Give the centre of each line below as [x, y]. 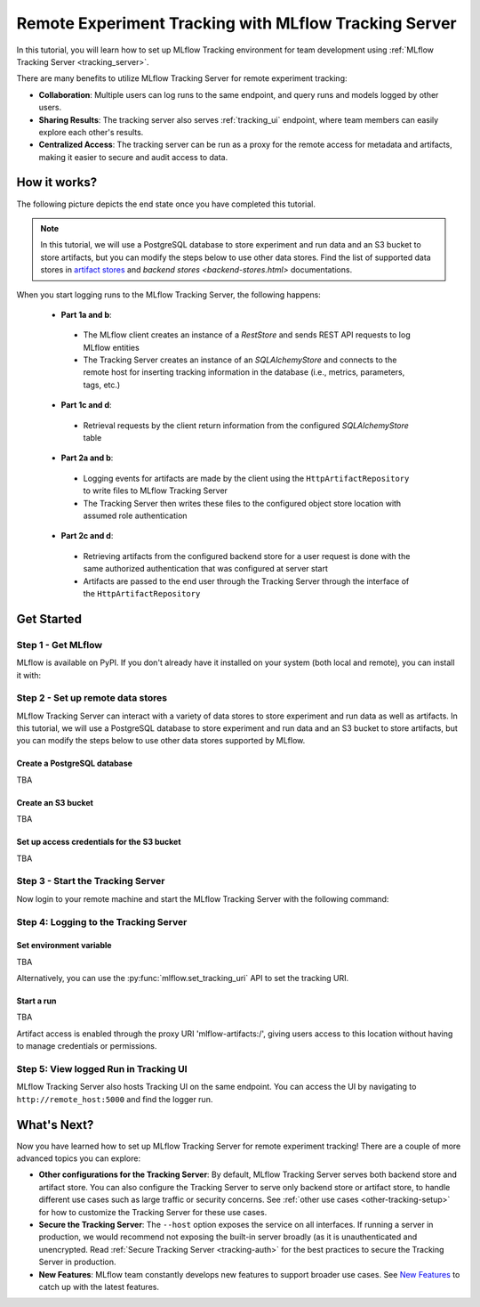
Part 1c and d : [86, 405]
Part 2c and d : [87, 536]
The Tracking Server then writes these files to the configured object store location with [242, 503]
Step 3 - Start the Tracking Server [91, 881]
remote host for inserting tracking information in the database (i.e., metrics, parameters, [244, 372]
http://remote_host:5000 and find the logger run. [115, 1099]
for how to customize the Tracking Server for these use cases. [153, 1212]
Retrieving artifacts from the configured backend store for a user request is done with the [247, 556]
